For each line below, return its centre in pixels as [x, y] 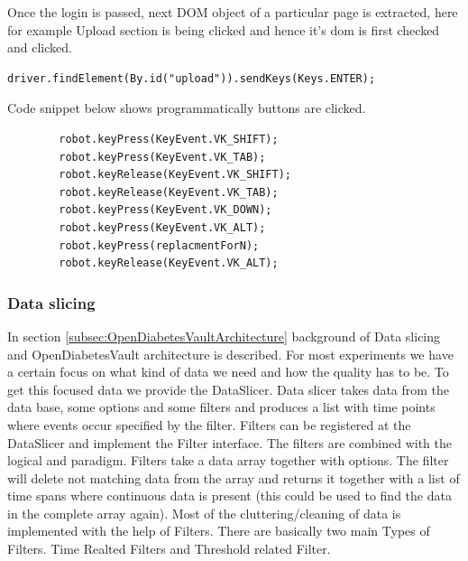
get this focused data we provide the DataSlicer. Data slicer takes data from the [229, 389]
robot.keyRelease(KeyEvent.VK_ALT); [169, 263]
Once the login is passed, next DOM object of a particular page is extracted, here [233, 12]
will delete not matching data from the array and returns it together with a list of [234, 477]
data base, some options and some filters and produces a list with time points [221, 407]
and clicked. [40, 47]
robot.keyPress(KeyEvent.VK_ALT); [162, 227]
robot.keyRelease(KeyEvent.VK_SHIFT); [175, 175]
